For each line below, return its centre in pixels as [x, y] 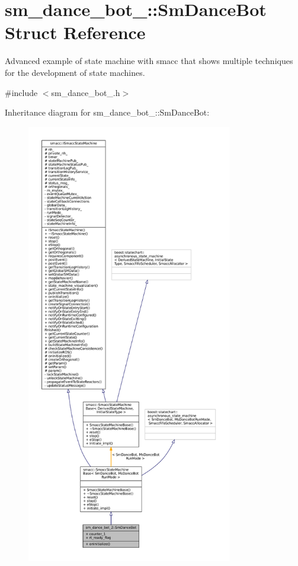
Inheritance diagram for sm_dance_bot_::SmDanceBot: [107, 112]
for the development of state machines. [75, 72]
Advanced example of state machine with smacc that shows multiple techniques [149, 61]
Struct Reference [75, 32]
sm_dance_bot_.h [86, 92]
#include [21, 92]
